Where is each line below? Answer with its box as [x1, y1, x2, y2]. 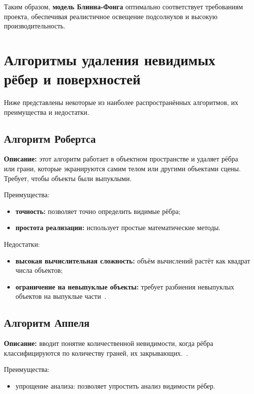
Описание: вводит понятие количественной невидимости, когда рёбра [4, 338, 213, 348]
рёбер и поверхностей [4, 69, 141, 89]
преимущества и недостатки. [4, 106, 89, 117]
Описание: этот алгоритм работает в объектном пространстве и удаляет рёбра [4, 154, 238, 164]
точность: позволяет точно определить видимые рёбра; [15, 206, 181, 216]
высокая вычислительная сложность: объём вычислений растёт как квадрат [15, 255, 250, 265]
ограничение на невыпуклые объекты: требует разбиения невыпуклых [15, 281, 234, 291]
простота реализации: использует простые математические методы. [15, 222, 221, 233]
